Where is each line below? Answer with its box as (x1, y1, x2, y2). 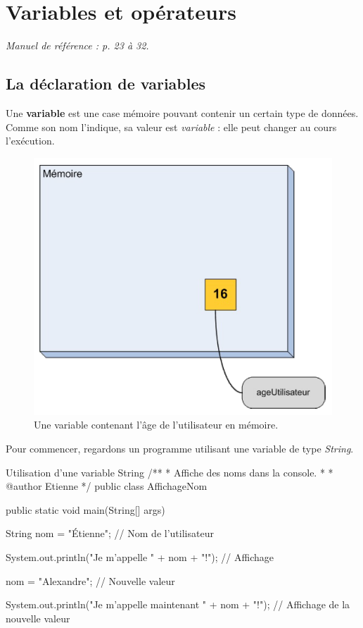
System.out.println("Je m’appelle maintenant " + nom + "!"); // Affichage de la (6, 597, 350, 612)
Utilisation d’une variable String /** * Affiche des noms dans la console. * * (6, 464, 333, 479)
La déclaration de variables (6, 73, 206, 94)
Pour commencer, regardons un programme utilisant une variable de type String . (6, 441, 354, 456)
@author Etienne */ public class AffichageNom (6, 479, 208, 493)
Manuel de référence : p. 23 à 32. (6, 38, 149, 53)
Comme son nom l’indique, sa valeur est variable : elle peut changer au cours (6, 119, 337, 134)
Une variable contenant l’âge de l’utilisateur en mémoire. (34, 417, 279, 432)
